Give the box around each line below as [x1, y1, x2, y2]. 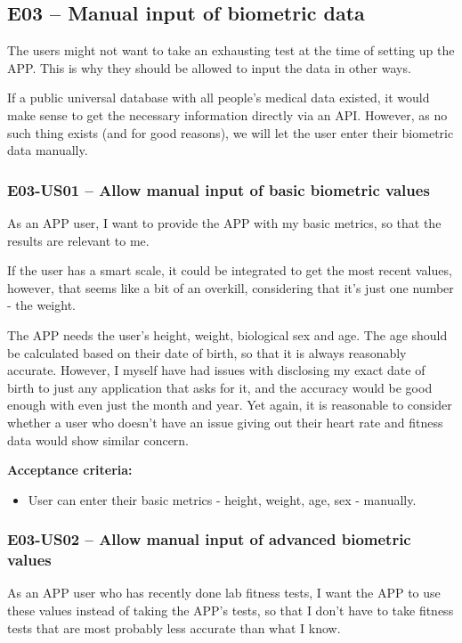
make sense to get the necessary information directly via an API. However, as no [7, 105, 448, 124]
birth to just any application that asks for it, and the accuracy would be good [7, 378, 433, 396]
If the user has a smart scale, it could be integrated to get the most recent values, [7, 261, 452, 280]
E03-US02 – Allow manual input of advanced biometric [7, 528, 411, 550]
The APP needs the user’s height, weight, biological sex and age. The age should [7, 325, 448, 344]
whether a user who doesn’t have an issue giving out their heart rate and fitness [7, 412, 443, 431]
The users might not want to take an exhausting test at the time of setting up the [7, 41, 455, 60]
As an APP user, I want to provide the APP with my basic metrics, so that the [7, 213, 442, 232]
